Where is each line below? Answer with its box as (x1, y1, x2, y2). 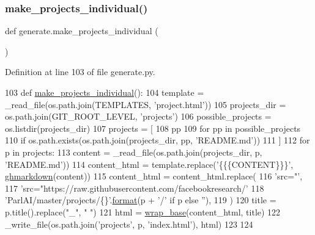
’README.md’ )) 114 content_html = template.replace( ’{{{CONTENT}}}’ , (5, 157, 294, 170)
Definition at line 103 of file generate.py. (5, 65, 155, 78)
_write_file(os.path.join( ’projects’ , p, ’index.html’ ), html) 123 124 (5, 217, 253, 230)
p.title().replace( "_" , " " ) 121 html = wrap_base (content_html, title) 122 (5, 205, 281, 218)
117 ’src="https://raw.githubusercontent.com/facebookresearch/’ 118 (5, 181, 264, 194)
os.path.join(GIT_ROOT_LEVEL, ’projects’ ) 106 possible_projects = (5, 110, 272, 123)
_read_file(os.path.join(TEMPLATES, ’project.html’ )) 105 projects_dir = (5, 98, 286, 110)
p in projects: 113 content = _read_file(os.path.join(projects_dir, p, (5, 145, 262, 158)
